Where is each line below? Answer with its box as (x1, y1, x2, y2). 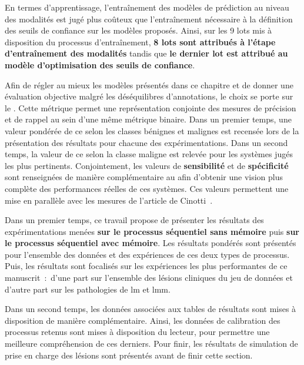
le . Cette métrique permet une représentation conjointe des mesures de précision (5, 101, 296, 114)
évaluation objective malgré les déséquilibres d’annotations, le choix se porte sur (5, 90, 293, 102)
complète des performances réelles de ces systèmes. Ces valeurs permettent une (5, 182, 289, 194)
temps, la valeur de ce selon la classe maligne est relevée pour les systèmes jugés (5, 148, 293, 160)
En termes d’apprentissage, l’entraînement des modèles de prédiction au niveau (5, 1, 289, 13)
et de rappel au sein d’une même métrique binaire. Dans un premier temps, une (5, 113, 292, 125)
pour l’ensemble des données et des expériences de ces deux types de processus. (5, 248, 290, 260)
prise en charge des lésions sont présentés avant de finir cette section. (5, 349, 253, 361)
